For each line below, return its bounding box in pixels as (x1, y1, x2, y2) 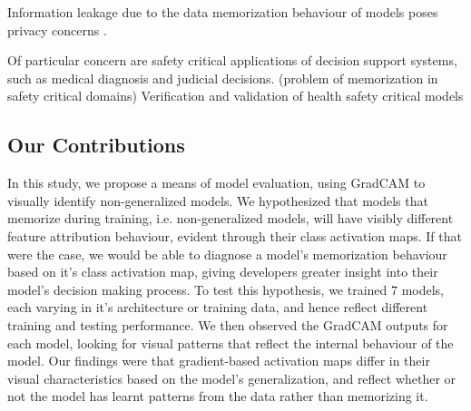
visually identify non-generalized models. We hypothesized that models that (7, 191, 428, 210)
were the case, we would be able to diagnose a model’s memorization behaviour (7, 244, 447, 263)
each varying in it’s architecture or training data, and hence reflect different (7, 298, 428, 317)
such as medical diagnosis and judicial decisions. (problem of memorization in (7, 68, 438, 87)
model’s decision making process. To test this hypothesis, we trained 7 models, (7, 279, 445, 298)
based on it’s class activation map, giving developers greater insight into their (7, 262, 438, 281)
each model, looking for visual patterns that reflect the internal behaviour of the (7, 333, 454, 352)
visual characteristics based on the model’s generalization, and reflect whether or (7, 368, 456, 387)
